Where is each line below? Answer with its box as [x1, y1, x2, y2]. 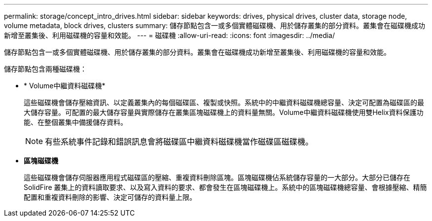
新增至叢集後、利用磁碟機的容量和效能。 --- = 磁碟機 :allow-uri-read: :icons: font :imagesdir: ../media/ [4, 31, 335, 39]
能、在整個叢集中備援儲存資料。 [24, 118, 127, 126]
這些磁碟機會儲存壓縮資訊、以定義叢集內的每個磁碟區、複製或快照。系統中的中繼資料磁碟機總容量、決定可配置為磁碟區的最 [24, 98, 424, 107]
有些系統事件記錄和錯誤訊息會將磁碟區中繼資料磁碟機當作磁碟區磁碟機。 [45, 137, 314, 147]
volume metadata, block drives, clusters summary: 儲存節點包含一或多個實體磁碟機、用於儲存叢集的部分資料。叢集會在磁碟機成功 [4, 21, 425, 30]
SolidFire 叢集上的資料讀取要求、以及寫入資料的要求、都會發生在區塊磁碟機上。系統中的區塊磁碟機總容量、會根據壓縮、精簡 [24, 183, 427, 191]
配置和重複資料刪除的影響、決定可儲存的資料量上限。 [24, 193, 196, 201]
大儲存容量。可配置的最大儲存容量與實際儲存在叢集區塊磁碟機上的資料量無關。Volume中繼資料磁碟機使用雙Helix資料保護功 [24, 108, 424, 116]
